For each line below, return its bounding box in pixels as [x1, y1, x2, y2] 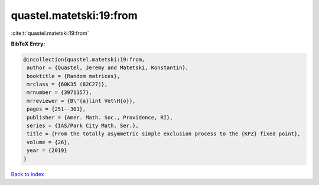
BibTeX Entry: [11, 40, 45, 47]
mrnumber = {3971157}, [27, 89, 93, 96]
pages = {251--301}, [27, 106, 86, 112]
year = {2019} [27, 147, 67, 154]
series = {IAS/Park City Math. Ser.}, [27, 122, 139, 129]
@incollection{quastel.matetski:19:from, [23, 56, 145, 63]
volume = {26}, [27, 139, 71, 145]
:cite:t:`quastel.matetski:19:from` [11, 30, 89, 37]
